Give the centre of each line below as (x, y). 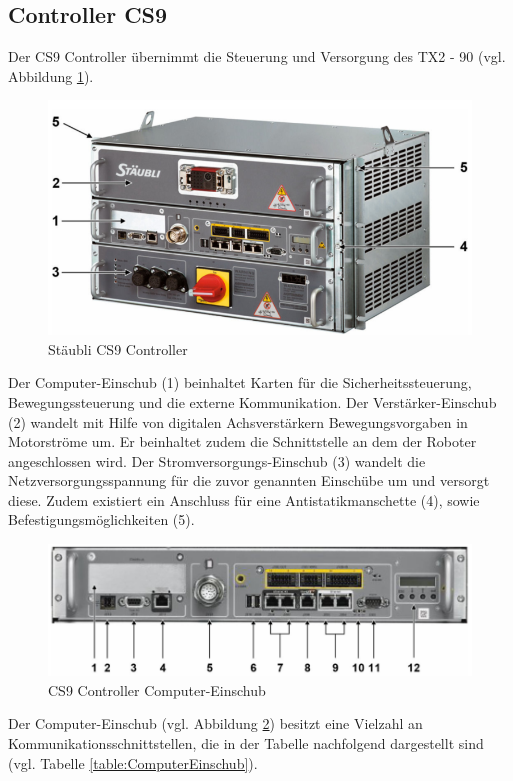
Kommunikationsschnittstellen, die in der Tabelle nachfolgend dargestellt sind (246, 742)
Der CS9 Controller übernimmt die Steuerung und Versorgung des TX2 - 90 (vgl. (257, 56)
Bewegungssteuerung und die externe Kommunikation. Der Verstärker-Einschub (252, 401)
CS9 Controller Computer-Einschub (157, 689)
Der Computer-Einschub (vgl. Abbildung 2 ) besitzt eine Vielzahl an (215, 723)
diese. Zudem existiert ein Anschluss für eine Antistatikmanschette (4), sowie (244, 499)
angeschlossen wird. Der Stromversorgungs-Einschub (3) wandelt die (217, 460)
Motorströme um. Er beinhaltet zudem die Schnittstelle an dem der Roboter (242, 441)
